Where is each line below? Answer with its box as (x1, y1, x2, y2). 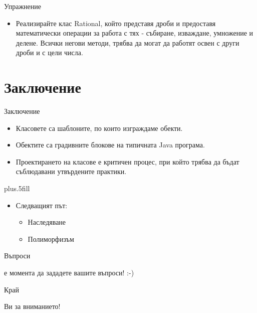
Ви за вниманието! (4, 301, 61, 311)
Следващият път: (16, 200, 68, 210)
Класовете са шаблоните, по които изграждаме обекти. (16, 122, 183, 133)
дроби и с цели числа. (16, 47, 83, 58)
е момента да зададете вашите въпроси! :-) (4, 267, 134, 278)
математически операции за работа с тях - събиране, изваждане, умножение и (16, 28, 253, 38)
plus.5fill (4, 183, 30, 194)
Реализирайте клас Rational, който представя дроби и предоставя (16, 18, 216, 28)
